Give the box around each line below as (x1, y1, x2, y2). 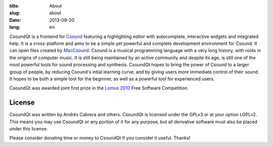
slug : (9, 10, 20, 16)
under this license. (9, 125, 48, 131)
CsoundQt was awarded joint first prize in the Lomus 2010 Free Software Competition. (9, 85, 189, 91)
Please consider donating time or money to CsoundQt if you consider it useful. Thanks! (9, 135, 191, 141)
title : (9, 3, 20, 9)
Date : (9, 17, 21, 23)
